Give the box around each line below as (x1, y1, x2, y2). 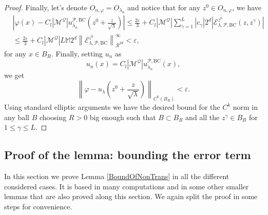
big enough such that (89, 111, 156, 122)
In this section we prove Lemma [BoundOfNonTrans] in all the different (4, 171, 229, 182)
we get (4, 69, 25, 80)
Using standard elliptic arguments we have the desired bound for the (4, 102, 220, 112)
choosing (39, 111, 67, 122)
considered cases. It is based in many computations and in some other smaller (4, 181, 249, 191)
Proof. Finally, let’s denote (4, 2, 88, 12)
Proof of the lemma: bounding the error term (4, 147, 251, 163)
